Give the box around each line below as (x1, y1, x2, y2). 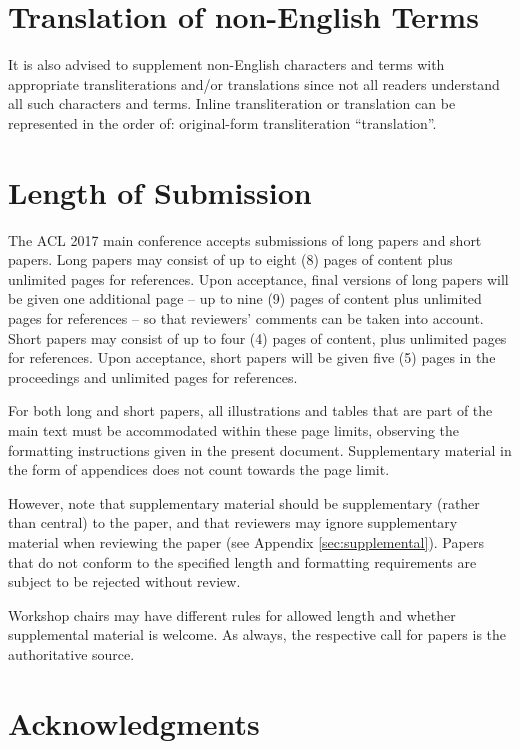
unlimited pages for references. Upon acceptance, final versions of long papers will (8, 268, 509, 289)
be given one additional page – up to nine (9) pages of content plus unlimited (8, 288, 482, 309)
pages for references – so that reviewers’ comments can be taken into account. (8, 308, 484, 328)
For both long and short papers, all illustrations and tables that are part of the (8, 400, 493, 421)
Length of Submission (8, 171, 312, 212)
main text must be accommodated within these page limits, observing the (8, 419, 460, 440)
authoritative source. (8, 643, 135, 664)
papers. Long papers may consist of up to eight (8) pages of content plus (8, 249, 453, 270)
